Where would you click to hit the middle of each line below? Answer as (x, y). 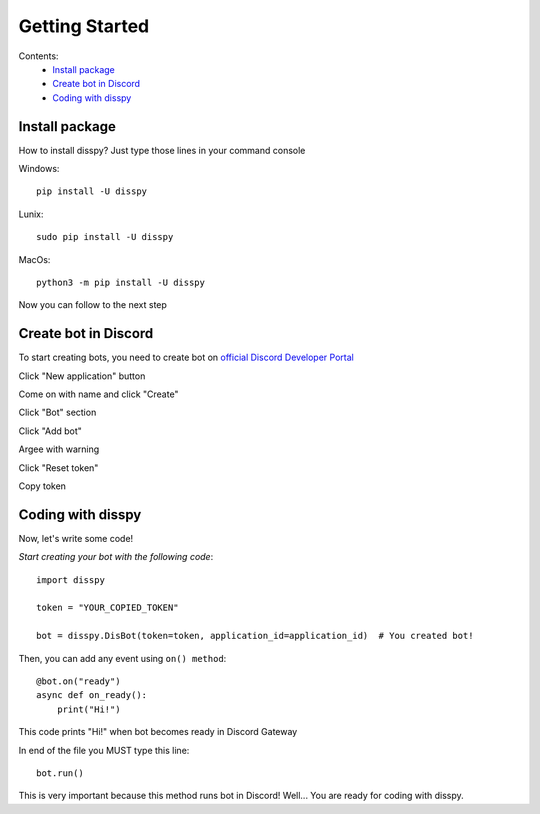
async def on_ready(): (92, 695)
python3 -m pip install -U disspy (120, 282)
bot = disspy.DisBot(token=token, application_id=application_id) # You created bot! (255, 636)
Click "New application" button (82, 376)
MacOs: (34, 259)
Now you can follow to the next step (92, 305)
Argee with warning (59, 449)
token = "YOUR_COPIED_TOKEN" (107, 608)
